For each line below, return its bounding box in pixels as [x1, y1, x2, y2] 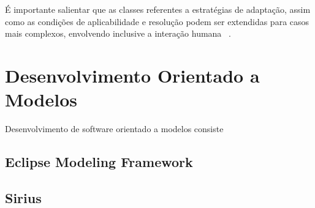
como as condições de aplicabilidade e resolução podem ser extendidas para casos [5, 15, 309, 28]
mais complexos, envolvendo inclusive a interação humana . [5, 27, 231, 40]
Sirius [5, 188, 42, 207]
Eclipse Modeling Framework [5, 152, 193, 171]
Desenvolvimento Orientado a [5, 62, 260, 87]
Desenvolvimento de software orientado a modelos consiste [5, 122, 224, 135]
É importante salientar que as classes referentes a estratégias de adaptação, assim [5, 3, 311, 15]
